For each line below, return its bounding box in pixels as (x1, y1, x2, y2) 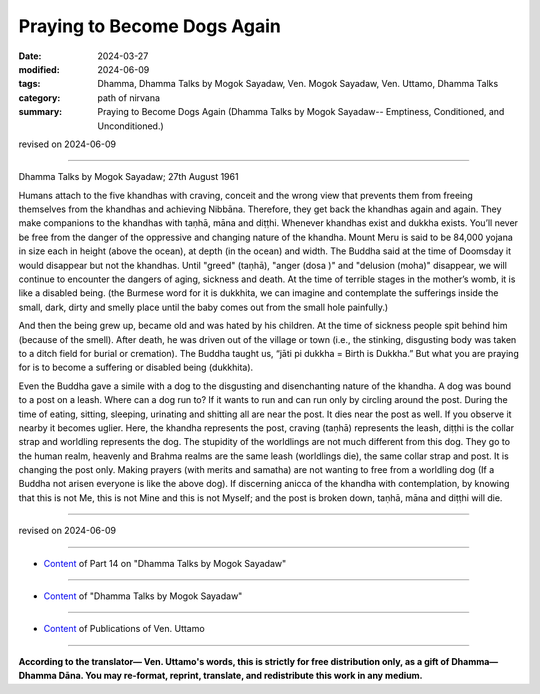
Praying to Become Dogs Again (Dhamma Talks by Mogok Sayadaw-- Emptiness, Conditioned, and (97, 106, 505, 118)
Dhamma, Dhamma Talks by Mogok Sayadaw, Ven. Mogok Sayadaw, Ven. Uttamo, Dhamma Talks (97, 78, 499, 90)
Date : (18, 50, 42, 62)
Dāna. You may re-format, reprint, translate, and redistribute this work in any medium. (58, 670, 424, 682)
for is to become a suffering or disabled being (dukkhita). (18, 361, 254, 374)
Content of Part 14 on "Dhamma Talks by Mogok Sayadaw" (43, 557, 287, 569)
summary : (18, 106, 63, 118)
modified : (18, 63, 60, 75)
